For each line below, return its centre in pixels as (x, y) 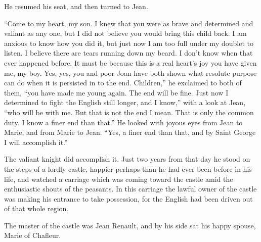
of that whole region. (36, 208)
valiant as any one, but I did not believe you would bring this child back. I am (125, 33)
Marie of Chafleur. (33, 235)
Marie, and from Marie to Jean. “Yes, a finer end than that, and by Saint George (130, 132)
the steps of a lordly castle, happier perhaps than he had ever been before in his (128, 168)
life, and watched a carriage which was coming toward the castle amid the (119, 179)
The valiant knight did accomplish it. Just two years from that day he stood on (127, 159)
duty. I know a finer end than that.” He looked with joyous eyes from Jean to (123, 122)
